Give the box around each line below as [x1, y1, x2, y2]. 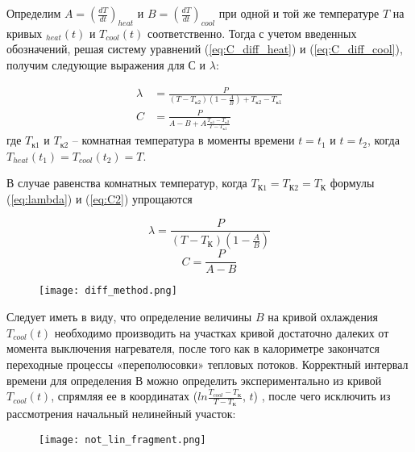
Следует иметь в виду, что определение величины [6, 308, 252, 325]
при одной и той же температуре [218, 5, 380, 21]
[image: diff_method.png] [39, 285, 177, 297]
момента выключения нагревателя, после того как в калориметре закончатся [6, 340, 380, 357]
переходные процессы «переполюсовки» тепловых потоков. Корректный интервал [6, 355, 409, 372]
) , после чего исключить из [253, 387, 391, 404]
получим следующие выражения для [6, 56, 185, 73]
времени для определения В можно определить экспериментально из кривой [6, 371, 382, 388]
